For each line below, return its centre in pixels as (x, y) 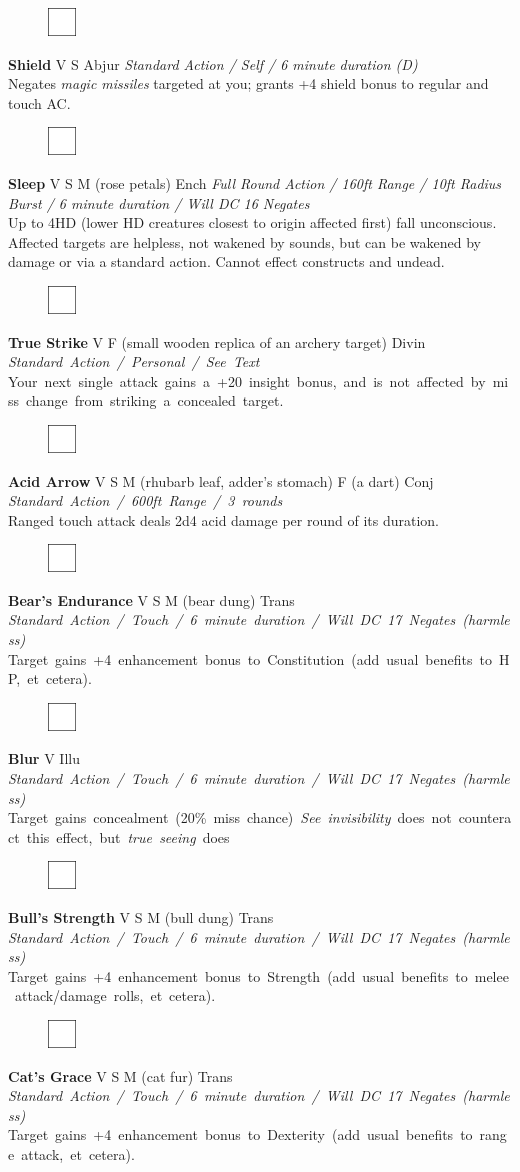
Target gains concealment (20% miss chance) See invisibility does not (230, 817)
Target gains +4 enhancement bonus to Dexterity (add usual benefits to (240, 1134)
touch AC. (39, 102)
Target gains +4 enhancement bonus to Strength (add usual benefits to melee (258, 975)
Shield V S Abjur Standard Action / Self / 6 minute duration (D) (213, 63)
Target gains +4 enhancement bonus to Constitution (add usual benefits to (250, 658)
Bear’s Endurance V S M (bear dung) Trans (151, 599)
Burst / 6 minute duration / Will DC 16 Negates (159, 202)
